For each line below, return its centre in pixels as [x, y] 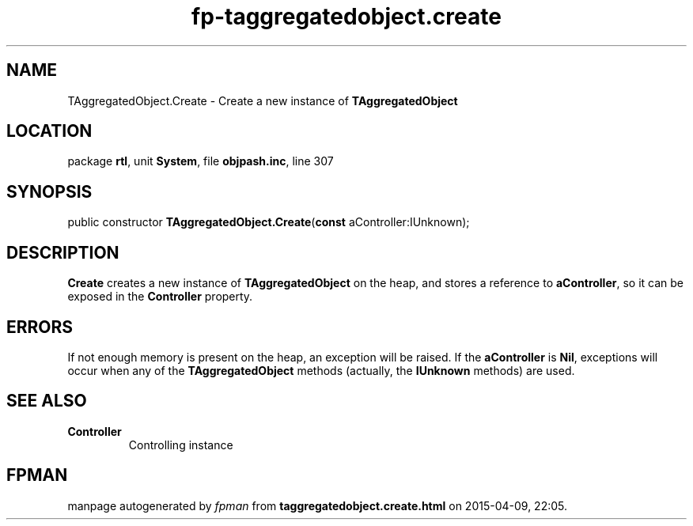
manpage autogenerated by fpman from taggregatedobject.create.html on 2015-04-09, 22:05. [318, 505]
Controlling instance [181, 445]
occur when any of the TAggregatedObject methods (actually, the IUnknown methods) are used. [321, 370]
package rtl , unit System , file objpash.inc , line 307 [201, 161]
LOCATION [49, 131]
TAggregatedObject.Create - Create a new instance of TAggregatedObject [263, 100]
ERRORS [40, 327]
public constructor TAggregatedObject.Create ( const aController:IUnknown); [269, 222]
